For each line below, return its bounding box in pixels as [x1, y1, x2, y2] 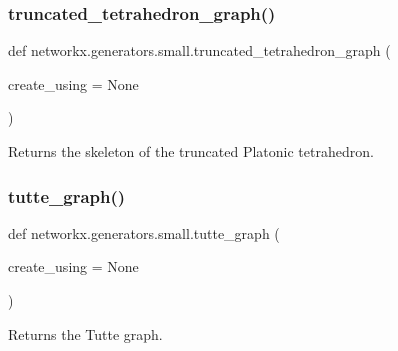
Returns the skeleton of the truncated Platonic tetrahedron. [8, 141, 374, 161]
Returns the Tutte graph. [8, 323, 163, 344]
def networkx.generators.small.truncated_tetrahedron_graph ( [8, 40, 391, 61]
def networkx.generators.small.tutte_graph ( [8, 222, 280, 243]
